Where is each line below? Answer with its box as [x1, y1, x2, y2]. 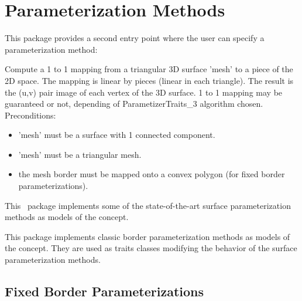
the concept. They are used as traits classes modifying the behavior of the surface [5, 242, 297, 254]
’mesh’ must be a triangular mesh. [18, 148, 142, 160]
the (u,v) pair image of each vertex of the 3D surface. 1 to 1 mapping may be [5, 86, 283, 98]
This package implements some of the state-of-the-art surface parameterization [5, 199, 291, 211]
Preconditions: [5, 109, 56, 121]
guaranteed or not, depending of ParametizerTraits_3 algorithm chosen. [5, 97, 263, 110]
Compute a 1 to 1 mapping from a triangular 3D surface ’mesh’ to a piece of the [5, 63, 293, 75]
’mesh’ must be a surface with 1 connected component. [18, 128, 215, 141]
